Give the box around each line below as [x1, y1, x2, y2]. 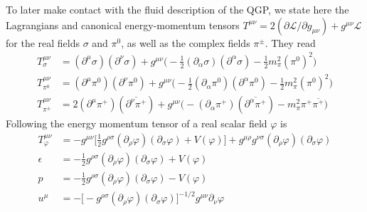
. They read [265, 35, 316, 50]
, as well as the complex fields [121, 35, 250, 50]
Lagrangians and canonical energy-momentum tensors [6, 17, 240, 32]
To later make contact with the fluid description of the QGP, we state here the [6, 2, 349, 16]
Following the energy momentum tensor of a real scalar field [6, 116, 267, 131]
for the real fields [6, 35, 80, 50]
